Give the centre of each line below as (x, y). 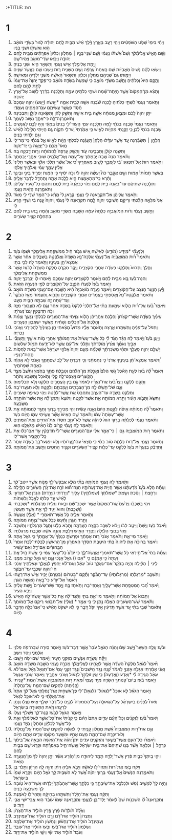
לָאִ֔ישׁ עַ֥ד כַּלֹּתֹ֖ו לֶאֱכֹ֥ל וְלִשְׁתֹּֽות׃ (40, 498)
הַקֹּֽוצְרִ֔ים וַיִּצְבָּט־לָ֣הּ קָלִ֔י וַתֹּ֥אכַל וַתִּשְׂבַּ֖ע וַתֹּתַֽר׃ (53, 376)
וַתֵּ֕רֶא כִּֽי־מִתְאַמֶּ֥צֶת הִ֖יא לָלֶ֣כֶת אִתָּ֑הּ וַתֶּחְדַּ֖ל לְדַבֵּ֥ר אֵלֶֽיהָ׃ (62, 178)
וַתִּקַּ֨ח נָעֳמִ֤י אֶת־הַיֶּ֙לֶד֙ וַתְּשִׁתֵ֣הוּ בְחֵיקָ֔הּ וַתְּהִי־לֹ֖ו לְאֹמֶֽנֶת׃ (61, 794)
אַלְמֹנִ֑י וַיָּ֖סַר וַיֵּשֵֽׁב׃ (28, 653)
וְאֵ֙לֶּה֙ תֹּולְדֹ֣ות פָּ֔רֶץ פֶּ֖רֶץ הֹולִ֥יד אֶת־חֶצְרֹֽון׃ (49, 810)
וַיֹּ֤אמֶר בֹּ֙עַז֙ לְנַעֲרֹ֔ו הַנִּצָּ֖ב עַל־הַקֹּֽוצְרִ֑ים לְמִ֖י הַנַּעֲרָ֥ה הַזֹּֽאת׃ (62, 284)
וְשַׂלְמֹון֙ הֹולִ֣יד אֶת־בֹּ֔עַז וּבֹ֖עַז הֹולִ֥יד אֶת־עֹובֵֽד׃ (52, 827)
